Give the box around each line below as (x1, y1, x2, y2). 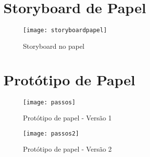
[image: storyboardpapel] (23, 27, 107, 34)
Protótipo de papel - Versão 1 (23, 113, 112, 123)
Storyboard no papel (23, 40, 85, 51)
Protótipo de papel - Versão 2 (23, 144, 112, 154)
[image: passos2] (23, 130, 79, 137)
